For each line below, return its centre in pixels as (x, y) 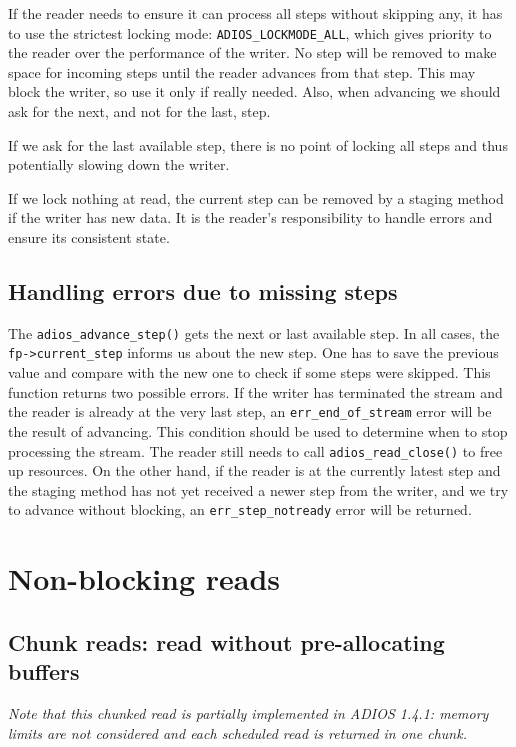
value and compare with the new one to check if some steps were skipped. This (249, 372)
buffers (44, 671)
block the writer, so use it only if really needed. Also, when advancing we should (254, 91)
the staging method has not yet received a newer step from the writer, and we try (258, 489)
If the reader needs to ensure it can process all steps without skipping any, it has (255, 13)
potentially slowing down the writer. (119, 164)
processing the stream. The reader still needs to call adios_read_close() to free (255, 450)
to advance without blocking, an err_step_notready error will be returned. (240, 509)
